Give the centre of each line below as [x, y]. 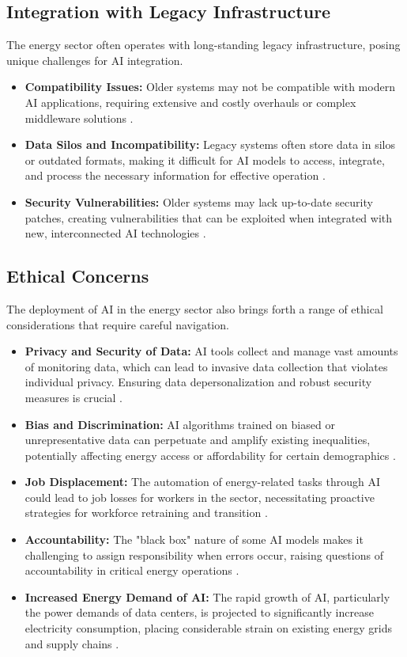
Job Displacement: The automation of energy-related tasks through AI [202, 482]
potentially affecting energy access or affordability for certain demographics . [210, 455]
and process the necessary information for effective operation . [175, 175]
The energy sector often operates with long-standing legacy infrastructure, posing [203, 45]
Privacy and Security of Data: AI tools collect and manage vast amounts [211, 351]
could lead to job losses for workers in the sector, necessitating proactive [200, 497]
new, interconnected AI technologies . [115, 233]
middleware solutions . [79, 118]
